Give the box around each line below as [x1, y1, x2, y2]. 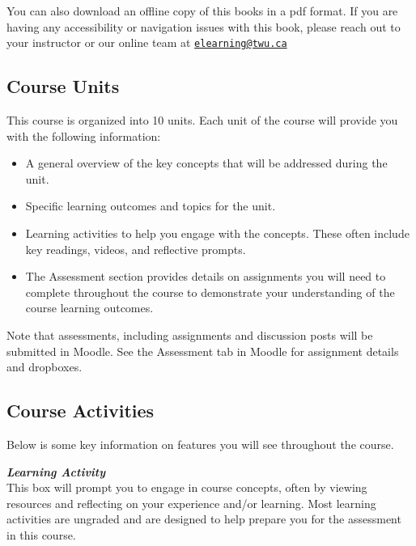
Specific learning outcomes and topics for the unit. [25, 197, 276, 214]
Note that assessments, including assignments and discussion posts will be [6, 326, 373, 343]
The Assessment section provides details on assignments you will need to [25, 268, 386, 285]
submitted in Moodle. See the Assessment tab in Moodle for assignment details [6, 342, 399, 359]
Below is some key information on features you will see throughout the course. [6, 435, 394, 452]
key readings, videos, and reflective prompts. [25, 240, 246, 257]
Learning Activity [6, 463, 106, 480]
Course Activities [6, 398, 155, 423]
